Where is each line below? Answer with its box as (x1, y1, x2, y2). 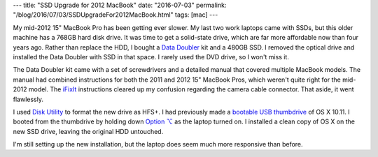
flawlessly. (13, 95, 43, 103)
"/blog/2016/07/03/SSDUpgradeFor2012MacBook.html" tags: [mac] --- (13, 10, 218, 19)
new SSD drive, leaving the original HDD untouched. (13, 127, 164, 135)
